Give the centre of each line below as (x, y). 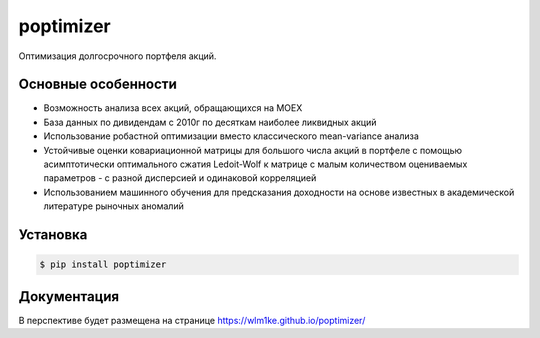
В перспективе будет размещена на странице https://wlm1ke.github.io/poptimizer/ (192, 320)
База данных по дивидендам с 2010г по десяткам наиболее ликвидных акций (210, 122)
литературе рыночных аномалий (113, 206)
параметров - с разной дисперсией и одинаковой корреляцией (180, 178)
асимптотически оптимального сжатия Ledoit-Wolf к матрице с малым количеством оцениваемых (255, 164)
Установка (53, 234)
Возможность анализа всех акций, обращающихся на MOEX (173, 108)
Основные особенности (97, 84)
